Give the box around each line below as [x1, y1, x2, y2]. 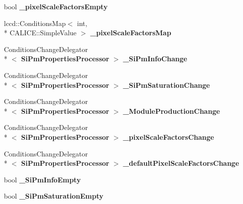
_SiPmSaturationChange [123, 79, 210, 90]
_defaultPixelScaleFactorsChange [123, 158, 239, 168]
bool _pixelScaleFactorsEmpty [4, 1, 108, 11]
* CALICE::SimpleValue [4, 27, 77, 38]
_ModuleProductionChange [123, 105, 220, 116]
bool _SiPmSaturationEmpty [4, 191, 104, 201]
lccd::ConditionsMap [4, 18, 66, 28]
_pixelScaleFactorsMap [90, 27, 171, 38]
